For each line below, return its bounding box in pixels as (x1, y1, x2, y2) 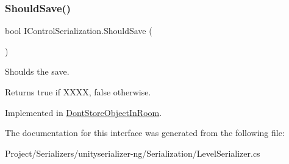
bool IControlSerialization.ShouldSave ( (5, 24, 152, 37)
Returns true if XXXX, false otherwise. (5, 86, 151, 98)
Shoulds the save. (5, 65, 70, 78)
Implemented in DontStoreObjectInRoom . (5, 106, 162, 118)
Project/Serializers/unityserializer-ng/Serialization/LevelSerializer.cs (5, 146, 260, 159)
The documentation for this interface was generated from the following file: (5, 126, 285, 139)
